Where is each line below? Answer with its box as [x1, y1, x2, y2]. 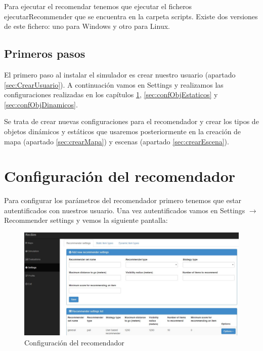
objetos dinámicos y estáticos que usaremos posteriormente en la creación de [4, 126, 241, 136]
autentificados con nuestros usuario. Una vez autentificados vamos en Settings [4, 205, 245, 215]
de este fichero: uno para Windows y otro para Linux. [4, 21, 170, 31]
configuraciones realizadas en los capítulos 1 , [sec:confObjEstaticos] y [4, 89, 218, 100]
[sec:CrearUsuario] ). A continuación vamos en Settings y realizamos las [4, 79, 224, 90]
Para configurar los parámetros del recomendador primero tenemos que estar [4, 195, 242, 206]
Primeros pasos [4, 46, 85, 61]
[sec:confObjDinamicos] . [4, 99, 78, 109]
